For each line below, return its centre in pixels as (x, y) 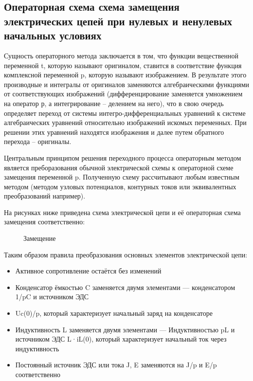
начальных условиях (53, 35)
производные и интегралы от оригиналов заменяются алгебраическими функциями (127, 84)
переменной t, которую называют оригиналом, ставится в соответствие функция (123, 65)
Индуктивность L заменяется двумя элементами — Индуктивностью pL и (125, 329)
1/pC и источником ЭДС (52, 297)
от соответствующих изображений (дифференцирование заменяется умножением (123, 94)
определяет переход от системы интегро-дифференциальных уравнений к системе (125, 113)
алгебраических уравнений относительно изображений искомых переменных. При (125, 122)
